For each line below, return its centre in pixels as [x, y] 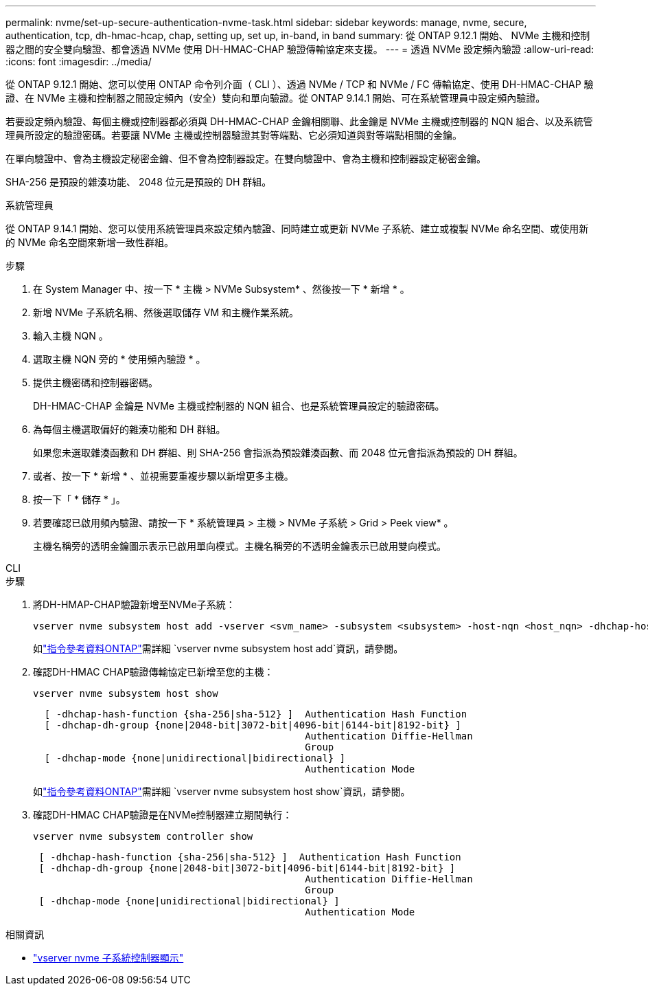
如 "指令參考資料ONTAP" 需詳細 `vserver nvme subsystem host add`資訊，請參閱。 [218, 648]
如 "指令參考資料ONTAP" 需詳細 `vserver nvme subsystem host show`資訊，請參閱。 [222, 791]
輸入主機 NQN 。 [71, 336]
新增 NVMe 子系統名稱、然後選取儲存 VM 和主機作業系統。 [166, 312]
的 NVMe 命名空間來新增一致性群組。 [90, 242]
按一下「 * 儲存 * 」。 [79, 499]
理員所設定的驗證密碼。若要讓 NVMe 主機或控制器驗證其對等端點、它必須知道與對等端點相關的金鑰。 [234, 135]
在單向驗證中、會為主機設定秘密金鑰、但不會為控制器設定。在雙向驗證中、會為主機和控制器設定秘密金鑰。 [246, 158]
